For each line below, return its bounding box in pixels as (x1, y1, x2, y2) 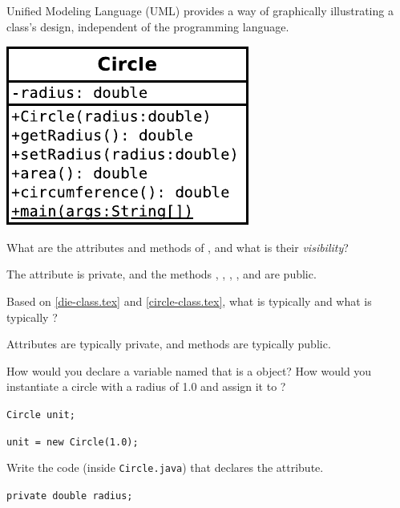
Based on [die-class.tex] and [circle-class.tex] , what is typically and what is (6, 292, 372, 309)
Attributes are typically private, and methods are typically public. (6, 335, 331, 352)
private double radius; (6, 490, 133, 502)
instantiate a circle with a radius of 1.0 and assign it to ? (6, 378, 286, 395)
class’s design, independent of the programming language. (6, 18, 289, 35)
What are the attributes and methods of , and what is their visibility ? (6, 238, 349, 255)
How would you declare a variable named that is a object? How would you (6, 362, 372, 379)
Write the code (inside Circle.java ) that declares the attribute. (6, 459, 324, 476)
